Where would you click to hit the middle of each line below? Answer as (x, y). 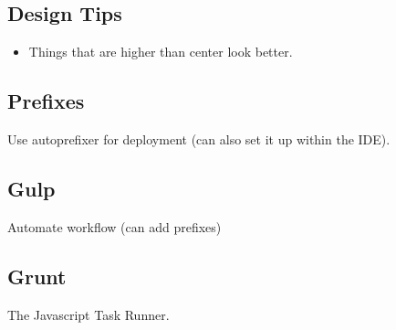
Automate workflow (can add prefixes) (115, 226)
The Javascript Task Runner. (89, 314)
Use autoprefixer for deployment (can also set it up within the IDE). (199, 139)
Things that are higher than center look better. (161, 52)
